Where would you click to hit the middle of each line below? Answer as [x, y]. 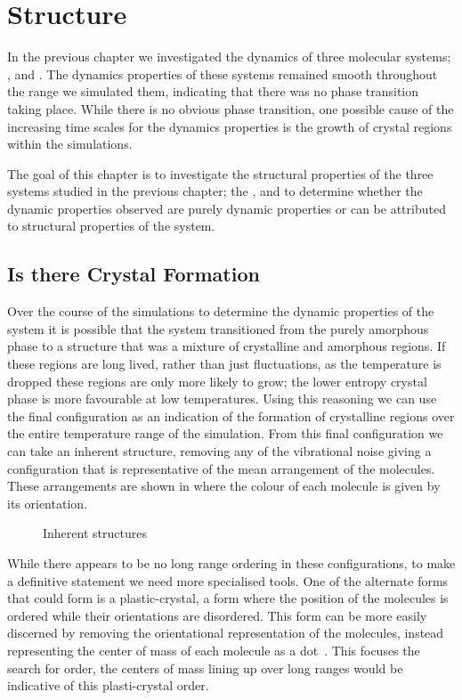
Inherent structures [95, 533]
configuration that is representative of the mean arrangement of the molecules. [221, 468]
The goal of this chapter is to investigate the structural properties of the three [220, 173]
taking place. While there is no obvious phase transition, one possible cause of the [231, 108]
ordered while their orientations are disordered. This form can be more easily [217, 615]
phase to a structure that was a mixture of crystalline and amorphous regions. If [227, 346]
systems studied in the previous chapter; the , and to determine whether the [215, 191]
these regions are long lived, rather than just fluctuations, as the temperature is [224, 364]
